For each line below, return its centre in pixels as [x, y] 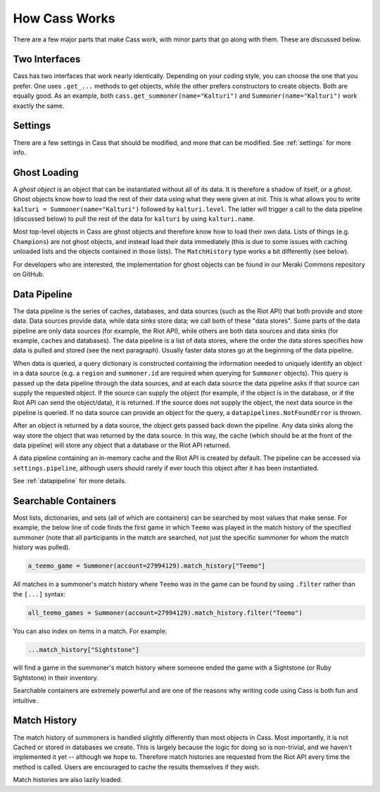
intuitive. [25, 701]
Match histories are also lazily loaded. [68, 780]
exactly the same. [39, 106]
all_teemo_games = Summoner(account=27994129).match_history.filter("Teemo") [165, 613]
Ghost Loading [46, 172]
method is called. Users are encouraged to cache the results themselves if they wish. [137, 767]
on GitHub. [29, 274]
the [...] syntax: [39, 594]
